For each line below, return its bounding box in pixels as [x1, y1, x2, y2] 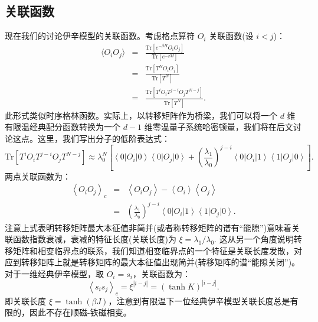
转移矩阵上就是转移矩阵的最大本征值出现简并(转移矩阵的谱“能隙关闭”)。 [21, 256, 300, 268]
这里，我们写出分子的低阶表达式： [37, 132, 170, 144]
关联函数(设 [209, 30, 254, 42]
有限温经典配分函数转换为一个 [5, 121, 120, 133]
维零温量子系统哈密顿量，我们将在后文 [144, 121, 293, 133]
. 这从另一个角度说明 [214, 233, 294, 245]
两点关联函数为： [5, 170, 71, 182]
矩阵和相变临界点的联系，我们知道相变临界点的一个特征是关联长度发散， [12, 244, 294, 256]
